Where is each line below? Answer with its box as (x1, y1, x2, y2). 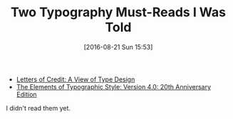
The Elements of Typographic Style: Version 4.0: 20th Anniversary (16, 82, 211, 91)
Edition (16, 90, 37, 98)
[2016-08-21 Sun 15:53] (83, 42, 153, 51)
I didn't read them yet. (6, 103, 71, 112)
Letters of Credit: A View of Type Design (16, 75, 135, 84)
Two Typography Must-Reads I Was (10, 4, 227, 21)
